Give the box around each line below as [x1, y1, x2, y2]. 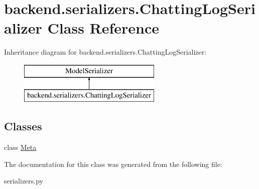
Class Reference [47, 18, 160, 38]
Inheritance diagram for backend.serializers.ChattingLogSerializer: [4, 47, 207, 57]
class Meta [4, 142, 37, 152]
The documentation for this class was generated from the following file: [4, 158, 222, 169]
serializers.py [4, 175, 44, 186]
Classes [4, 118, 42, 134]
